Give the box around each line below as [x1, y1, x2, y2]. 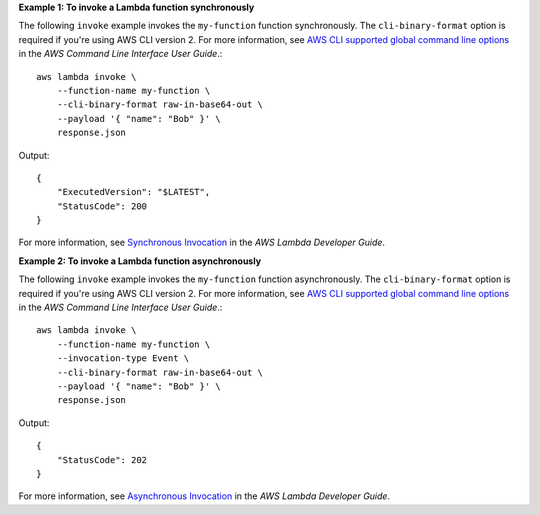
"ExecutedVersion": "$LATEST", [56, 186, 211, 198]
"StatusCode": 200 [56, 200, 148, 212]
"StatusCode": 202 [56, 454, 148, 465]
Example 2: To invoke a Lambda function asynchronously [18, 255, 262, 267]
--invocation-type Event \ [56, 353, 190, 364]
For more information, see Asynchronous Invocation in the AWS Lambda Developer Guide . [18, 490, 390, 502]
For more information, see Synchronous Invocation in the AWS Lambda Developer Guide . [18, 236, 385, 249]
